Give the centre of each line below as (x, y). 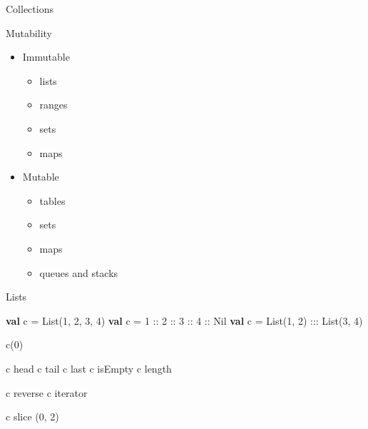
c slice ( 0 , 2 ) (32, 417)
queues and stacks (79, 272)
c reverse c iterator (47, 392)
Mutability (29, 32)
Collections (30, 9)
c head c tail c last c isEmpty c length (89, 368)
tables (52, 200)
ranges (53, 105)
